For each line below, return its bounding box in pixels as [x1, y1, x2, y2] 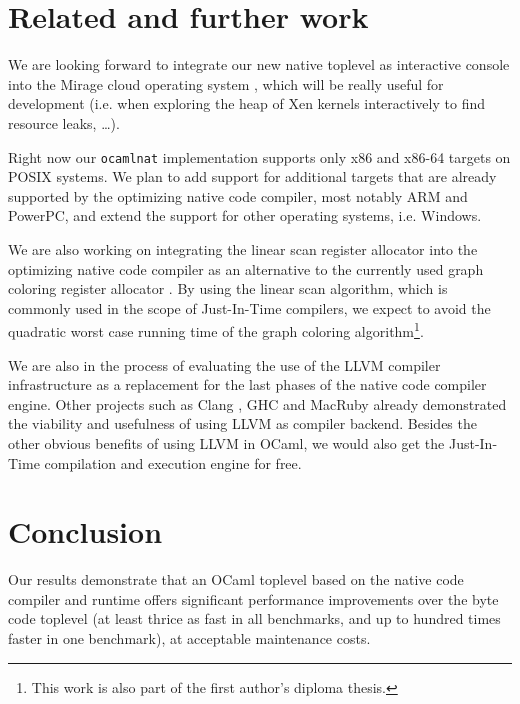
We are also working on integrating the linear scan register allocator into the [8, 238, 478, 259]
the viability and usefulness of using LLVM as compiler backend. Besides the [8, 413, 477, 434]
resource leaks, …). [8, 112, 120, 133]
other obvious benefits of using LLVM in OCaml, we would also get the [8, 432, 445, 453]
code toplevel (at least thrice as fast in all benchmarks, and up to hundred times [8, 608, 501, 629]
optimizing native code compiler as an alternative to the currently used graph [8, 258, 484, 279]
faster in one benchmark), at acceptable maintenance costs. [8, 628, 371, 649]
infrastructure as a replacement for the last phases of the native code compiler [8, 374, 487, 395]
